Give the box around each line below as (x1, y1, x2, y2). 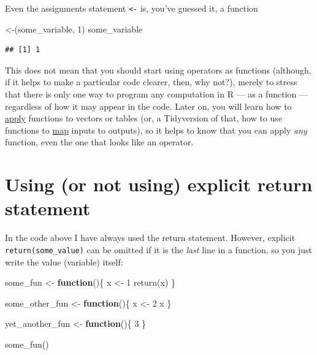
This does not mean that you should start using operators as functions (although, (5, 63, 311, 76)
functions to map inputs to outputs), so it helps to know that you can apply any (5, 123, 307, 136)
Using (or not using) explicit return (5, 172, 313, 197)
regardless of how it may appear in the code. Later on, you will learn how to (5, 99, 292, 112)
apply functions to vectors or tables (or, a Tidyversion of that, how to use (5, 112, 283, 124)
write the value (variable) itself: (5, 255, 123, 268)
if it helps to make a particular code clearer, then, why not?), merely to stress (5, 75, 297, 88)
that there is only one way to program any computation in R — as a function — (5, 88, 308, 101)
